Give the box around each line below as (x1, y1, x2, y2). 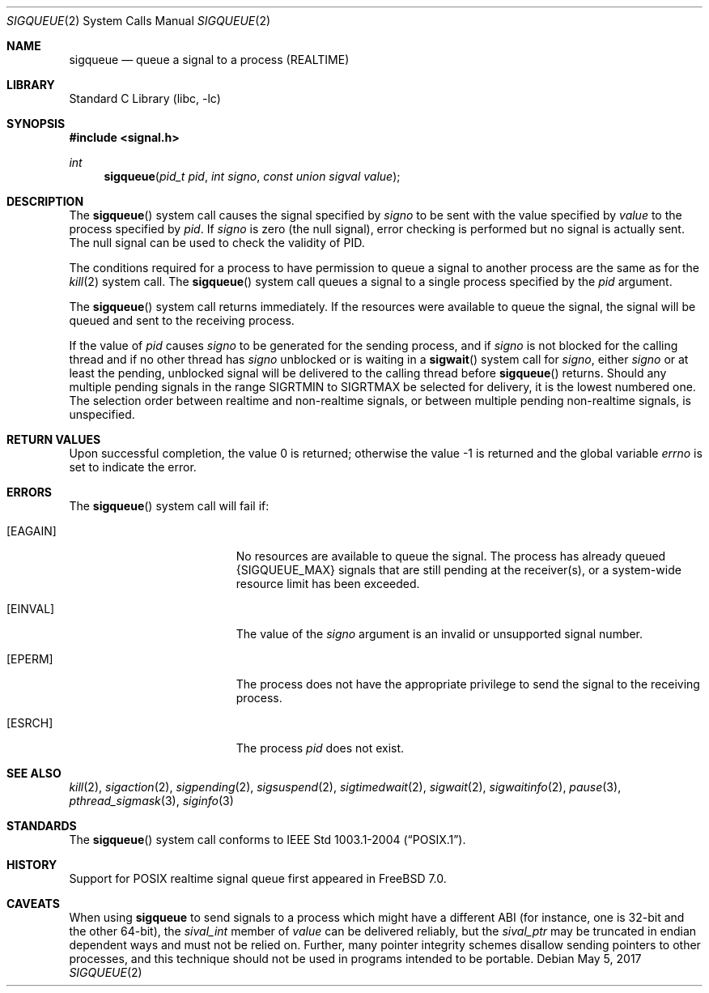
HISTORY (6, 858, 57, 872)
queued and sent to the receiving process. (69, 313, 295, 327)
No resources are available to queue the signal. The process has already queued (236, 549, 666, 563)
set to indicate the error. (69, 460, 197, 474)
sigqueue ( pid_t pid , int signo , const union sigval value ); (104, 169, 401, 183)
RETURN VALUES (6, 433, 101, 446)
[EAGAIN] (6, 524, 57, 538)
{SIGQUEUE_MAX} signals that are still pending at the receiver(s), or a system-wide (236, 563, 681, 577)
